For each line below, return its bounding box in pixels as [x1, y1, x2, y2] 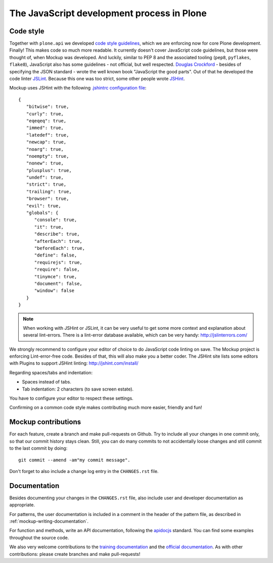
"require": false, [34, 267, 80, 273]
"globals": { [26, 210, 59, 216]
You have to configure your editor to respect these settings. [9, 395, 133, 402]
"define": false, [34, 252, 77, 258]
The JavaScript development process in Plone [9, 8, 207, 19]
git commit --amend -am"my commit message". [18, 457, 131, 463]
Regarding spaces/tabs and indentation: [9, 369, 93, 375]
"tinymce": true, [34, 274, 77, 279]
